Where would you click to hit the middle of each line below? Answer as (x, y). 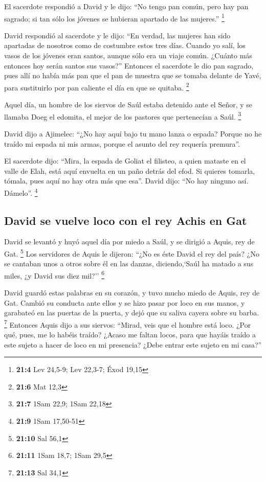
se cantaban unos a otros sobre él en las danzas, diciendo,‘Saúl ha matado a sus (129, 264)
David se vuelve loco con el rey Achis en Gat (126, 220)
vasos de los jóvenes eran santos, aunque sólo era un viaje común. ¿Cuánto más (128, 55)
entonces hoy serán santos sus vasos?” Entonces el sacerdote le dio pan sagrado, (129, 65)
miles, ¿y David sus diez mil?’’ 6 (54, 274)
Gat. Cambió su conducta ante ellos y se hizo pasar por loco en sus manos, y (125, 302)
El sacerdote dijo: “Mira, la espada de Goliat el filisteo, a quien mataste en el (125, 161)
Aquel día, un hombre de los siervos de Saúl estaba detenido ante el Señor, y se (128, 105)
